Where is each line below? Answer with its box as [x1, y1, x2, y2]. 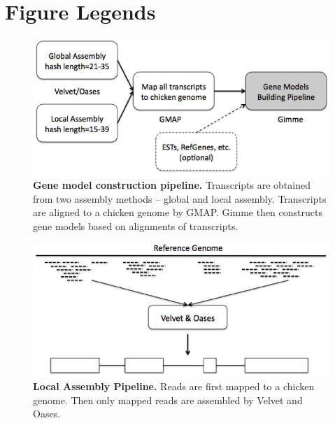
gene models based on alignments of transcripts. [33, 218, 238, 233]
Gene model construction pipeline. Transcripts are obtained [33, 178, 311, 192]
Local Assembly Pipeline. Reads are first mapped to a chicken [33, 378, 315, 393]
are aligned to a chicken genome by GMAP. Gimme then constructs [33, 205, 322, 220]
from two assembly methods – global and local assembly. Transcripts [33, 191, 327, 206]
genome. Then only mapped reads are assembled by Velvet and [33, 392, 303, 407]
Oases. [33, 406, 61, 421]
